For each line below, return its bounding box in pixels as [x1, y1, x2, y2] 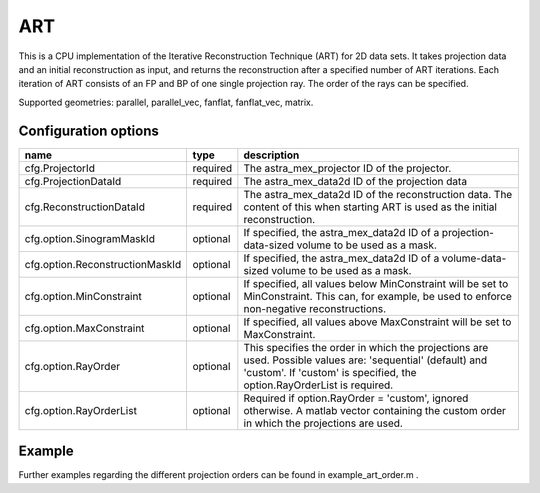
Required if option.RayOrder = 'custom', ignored [243, 391, 469, 405]
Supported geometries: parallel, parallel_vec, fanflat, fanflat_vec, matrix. [18, 96, 314, 108]
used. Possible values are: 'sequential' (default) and [243, 353, 488, 367]
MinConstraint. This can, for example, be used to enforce [243, 289, 512, 303]
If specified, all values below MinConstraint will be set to [243, 276, 509, 290]
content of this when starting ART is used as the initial [243, 200, 497, 214]
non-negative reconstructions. [243, 301, 387, 315]
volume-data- [441, 251, 507, 265]
